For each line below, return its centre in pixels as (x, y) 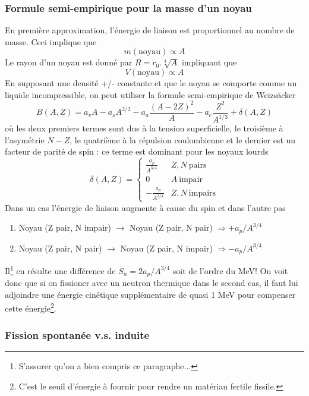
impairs (202, 193)
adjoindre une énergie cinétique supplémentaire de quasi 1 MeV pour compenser (150, 294)
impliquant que (209, 62)
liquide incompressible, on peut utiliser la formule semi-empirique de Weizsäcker (150, 94)
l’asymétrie (25, 139)
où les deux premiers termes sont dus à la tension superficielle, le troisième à (144, 128)
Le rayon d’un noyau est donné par (69, 62)
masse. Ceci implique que (51, 41)
